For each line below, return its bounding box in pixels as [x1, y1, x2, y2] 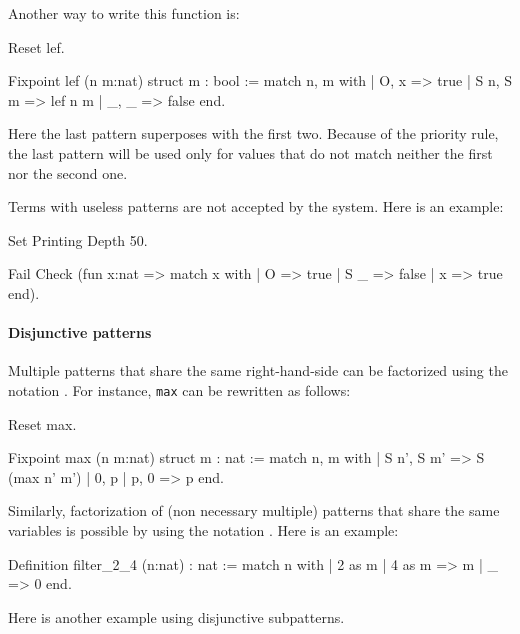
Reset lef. [8, 36, 65, 57]
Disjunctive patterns [8, 322, 152, 343]
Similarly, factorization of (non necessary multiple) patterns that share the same [8, 500, 500, 521]
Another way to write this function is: [8, 3, 240, 23]
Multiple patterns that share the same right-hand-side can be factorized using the [8, 360, 508, 381]
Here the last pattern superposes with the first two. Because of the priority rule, [8, 123, 499, 144]
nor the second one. [8, 162, 128, 183]
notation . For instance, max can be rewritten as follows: [8, 379, 351, 400]
